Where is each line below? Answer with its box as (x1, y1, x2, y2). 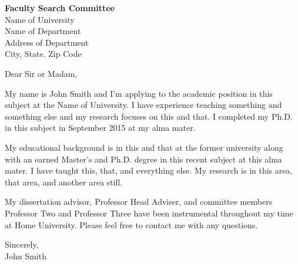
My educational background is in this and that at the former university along (5, 141, 283, 153)
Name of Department (5, 25, 81, 37)
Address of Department (5, 36, 89, 48)
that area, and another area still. (5, 175, 123, 188)
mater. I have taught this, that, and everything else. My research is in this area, (5, 164, 293, 177)
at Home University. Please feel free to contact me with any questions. (5, 218, 258, 231)
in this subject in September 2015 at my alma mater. (5, 121, 196, 134)
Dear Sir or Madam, (5, 67, 78, 79)
